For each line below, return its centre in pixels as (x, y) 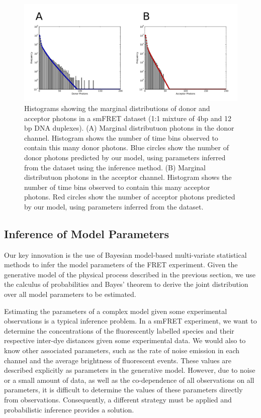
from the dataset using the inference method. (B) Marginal (115, 167)
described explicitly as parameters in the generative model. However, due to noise (130, 370)
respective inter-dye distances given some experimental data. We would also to (125, 340)
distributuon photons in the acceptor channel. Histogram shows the (128, 177)
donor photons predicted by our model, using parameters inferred (125, 157)
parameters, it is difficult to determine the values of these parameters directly (123, 390)
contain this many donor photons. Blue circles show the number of (127, 147)
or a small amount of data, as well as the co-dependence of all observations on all (129, 380)
